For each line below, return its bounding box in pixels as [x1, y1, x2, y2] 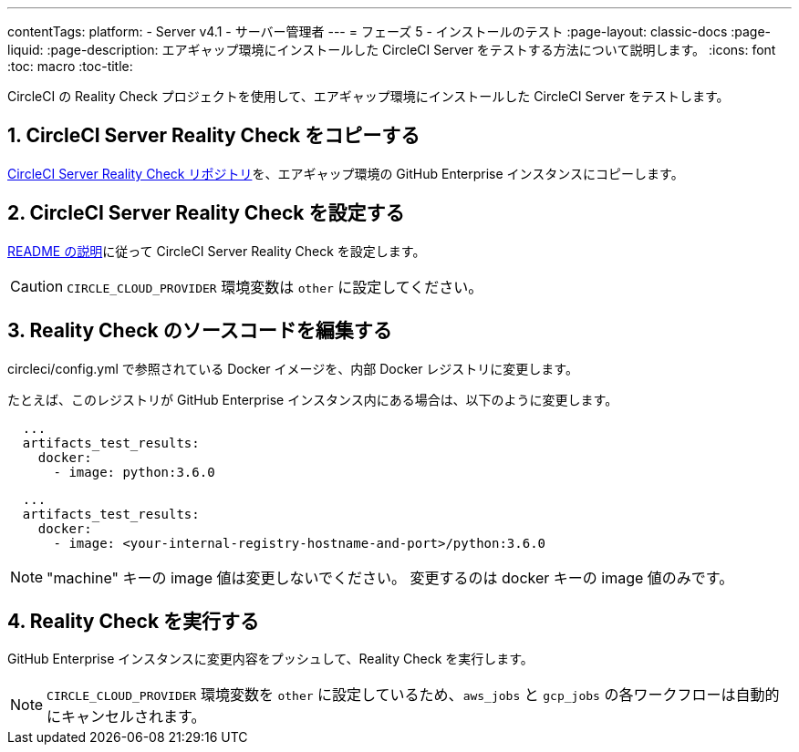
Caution [10, 276, 64, 295]
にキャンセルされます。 [47, 707, 206, 726]
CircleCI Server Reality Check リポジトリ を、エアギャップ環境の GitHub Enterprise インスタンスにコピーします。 [7, 165, 684, 181]
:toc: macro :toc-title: [7, 58, 133, 74]
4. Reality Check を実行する [7, 609, 260, 633]
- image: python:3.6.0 [53, 464, 215, 479]
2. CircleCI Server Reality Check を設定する [7, 201, 405, 225]
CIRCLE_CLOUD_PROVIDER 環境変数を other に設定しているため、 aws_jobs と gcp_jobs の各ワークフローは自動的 [47, 685, 780, 705]
